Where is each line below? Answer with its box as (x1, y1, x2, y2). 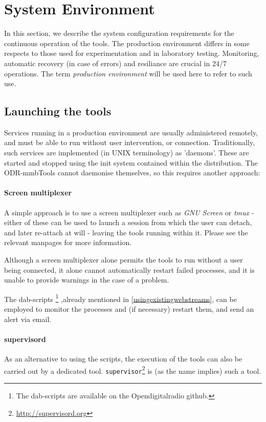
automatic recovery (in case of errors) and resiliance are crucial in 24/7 (4, 57, 227, 68)
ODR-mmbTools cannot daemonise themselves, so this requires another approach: (4, 167, 260, 178)
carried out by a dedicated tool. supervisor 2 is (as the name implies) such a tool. (4, 364, 261, 376)
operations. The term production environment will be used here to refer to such (4, 68, 252, 78)
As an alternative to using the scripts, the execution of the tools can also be (4, 353, 242, 364)
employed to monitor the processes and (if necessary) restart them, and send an (4, 304, 254, 314)
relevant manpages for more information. (4, 237, 132, 248)
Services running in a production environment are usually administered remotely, (4, 127, 258, 137)
